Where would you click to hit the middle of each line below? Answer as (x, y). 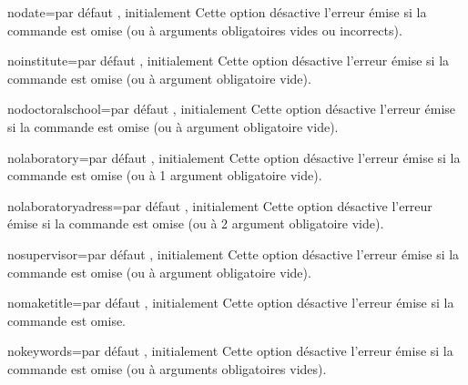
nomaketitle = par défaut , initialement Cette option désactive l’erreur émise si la (231, 303)
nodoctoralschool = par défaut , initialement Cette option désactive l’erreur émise (232, 109)
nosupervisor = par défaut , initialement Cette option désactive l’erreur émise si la (234, 253)
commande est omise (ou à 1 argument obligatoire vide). (165, 175)
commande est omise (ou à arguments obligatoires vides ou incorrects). (205, 30)
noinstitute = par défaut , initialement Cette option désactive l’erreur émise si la (229, 61)
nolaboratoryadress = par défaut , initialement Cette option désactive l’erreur (220, 205)
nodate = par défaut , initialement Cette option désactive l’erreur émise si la (217, 12)
